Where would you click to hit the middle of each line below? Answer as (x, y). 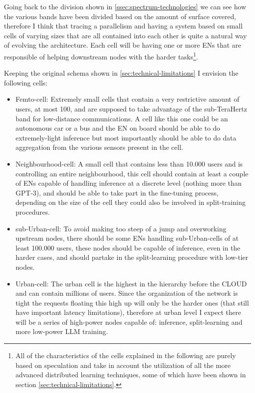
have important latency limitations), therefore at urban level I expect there (128, 312)
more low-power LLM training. (62, 331)
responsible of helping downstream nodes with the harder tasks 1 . (101, 56)
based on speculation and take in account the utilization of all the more (123, 365)
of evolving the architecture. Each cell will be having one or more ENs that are (123, 45)
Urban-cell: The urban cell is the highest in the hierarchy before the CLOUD (131, 283)
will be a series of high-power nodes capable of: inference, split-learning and (129, 322)
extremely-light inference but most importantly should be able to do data (126, 137)
